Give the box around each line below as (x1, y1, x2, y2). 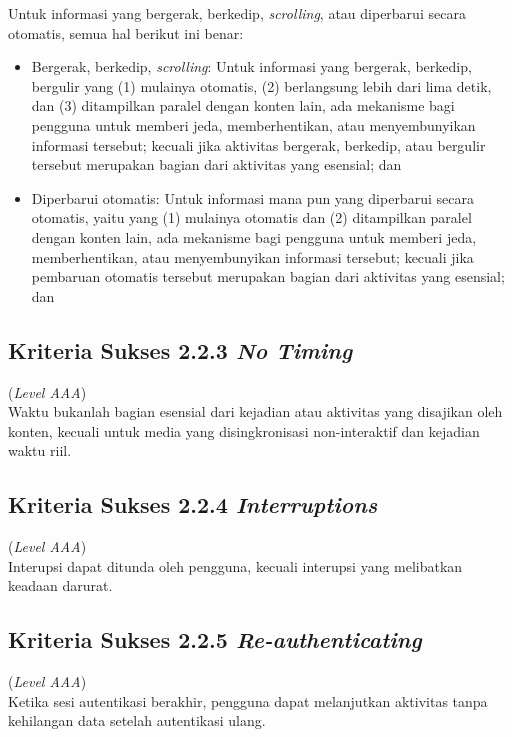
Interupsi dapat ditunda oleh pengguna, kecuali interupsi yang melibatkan (8, 555, 463, 576)
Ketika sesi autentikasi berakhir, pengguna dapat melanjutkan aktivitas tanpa (8, 690, 488, 711)
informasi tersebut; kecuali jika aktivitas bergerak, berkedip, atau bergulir (31, 134, 486, 155)
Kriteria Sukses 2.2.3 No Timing (8, 334, 353, 365)
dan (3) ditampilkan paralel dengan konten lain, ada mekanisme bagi (31, 95, 455, 116)
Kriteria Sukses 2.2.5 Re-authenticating (8, 624, 422, 655)
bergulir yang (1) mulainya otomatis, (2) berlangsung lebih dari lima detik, (31, 75, 492, 96)
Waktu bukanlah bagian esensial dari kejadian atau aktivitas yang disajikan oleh (8, 401, 503, 422)
